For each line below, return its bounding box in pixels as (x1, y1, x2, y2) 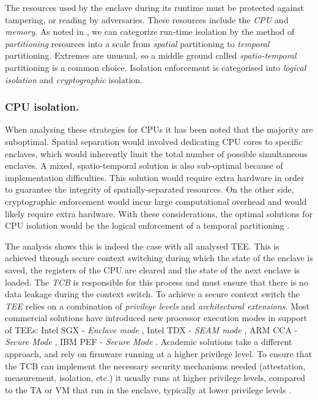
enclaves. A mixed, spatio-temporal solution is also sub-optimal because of (5, 159, 283, 172)
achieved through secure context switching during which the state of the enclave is (5, 251, 313, 264)
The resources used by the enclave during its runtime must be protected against (5, 1, 305, 13)
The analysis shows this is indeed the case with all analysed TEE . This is (5, 239, 279, 252)
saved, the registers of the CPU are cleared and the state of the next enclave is (5, 263, 300, 276)
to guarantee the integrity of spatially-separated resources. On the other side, (5, 183, 294, 196)
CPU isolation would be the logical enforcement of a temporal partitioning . (5, 219, 290, 232)
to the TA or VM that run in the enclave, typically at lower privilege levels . (5, 383, 292, 396)
